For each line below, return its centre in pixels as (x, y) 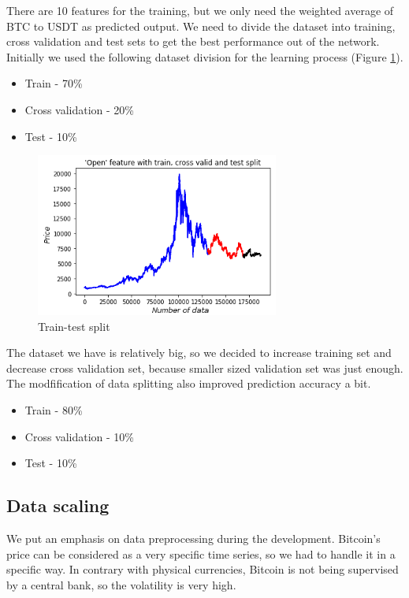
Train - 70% (54, 83)
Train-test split (74, 326)
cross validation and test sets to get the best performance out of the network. (193, 41)
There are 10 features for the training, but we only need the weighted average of (200, 10)
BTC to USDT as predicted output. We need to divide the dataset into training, (201, 26)
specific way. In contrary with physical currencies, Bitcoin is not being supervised (203, 569)
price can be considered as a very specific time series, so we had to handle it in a (201, 553)
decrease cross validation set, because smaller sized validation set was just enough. (205, 368)
